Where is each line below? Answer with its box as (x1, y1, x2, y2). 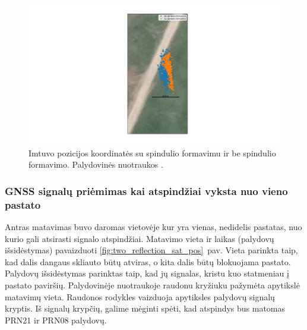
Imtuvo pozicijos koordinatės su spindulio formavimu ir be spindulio (29, 146, 276, 159)
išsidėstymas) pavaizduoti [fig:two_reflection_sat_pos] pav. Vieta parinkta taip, (5, 244, 298, 256)
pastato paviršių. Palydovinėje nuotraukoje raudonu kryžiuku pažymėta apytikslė (5, 279, 300, 291)
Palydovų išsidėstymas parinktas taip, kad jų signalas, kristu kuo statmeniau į (5, 267, 289, 279)
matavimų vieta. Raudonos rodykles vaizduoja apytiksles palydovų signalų (5, 290, 275, 303)
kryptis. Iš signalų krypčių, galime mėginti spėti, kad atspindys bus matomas (5, 302, 286, 315)
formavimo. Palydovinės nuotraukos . (29, 158, 163, 171)
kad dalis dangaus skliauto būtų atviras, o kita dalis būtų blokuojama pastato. (5, 255, 291, 268)
